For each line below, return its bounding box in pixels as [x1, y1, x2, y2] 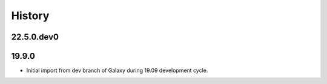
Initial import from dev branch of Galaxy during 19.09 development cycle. [26, 67, 208, 74]
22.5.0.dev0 [11, 32, 59, 42]
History [11, 9, 50, 22]
